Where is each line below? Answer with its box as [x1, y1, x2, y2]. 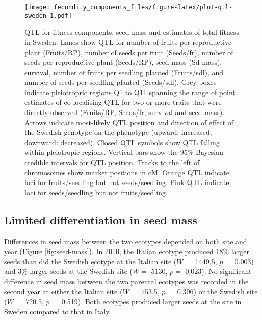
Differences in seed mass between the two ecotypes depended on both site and [4, 236, 247, 246]
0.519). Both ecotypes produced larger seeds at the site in [61, 296, 242, 307]
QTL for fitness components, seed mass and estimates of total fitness [24, 27, 239, 37]
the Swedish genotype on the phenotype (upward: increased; [24, 127, 212, 138]
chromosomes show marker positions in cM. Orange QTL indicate [24, 167, 230, 177]
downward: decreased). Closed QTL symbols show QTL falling [24, 136, 220, 147]
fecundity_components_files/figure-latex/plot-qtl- [54, 4, 233, 11]
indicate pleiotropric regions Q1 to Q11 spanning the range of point [24, 86, 235, 97]
